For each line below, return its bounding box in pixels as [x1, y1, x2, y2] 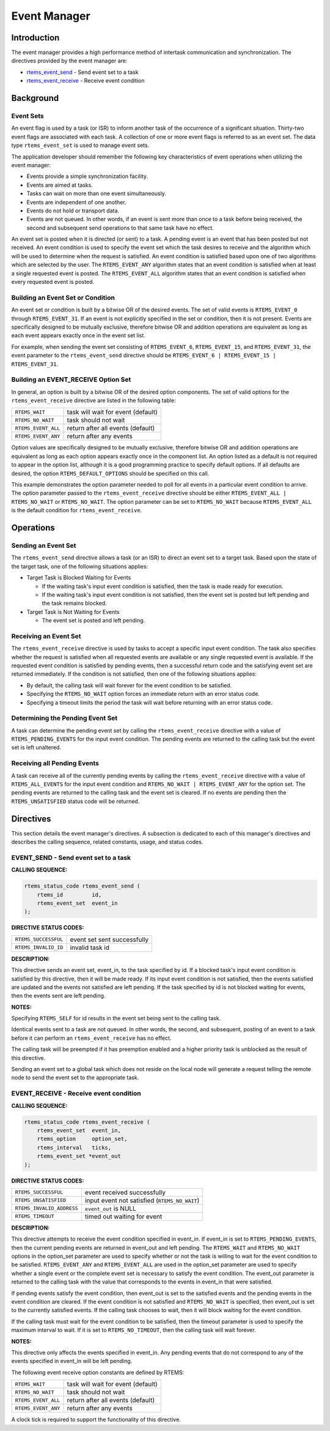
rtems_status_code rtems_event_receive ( [24, 1118, 150, 1126]
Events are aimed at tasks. [26, 181, 93, 189]
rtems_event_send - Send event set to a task [26, 68, 139, 76]
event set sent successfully [70, 935, 149, 944]
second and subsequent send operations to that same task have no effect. [26, 224, 214, 231]
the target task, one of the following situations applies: [11, 562, 148, 570]
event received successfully [84, 1188, 166, 1197]
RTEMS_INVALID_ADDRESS [15, 1205, 79, 1212]
